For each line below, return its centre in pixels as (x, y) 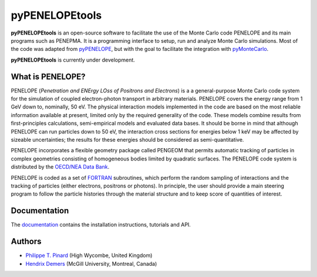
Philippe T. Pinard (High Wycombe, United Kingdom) (89, 255)
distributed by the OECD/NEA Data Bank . (60, 167)
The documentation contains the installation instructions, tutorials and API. (101, 225)
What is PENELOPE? (48, 76)
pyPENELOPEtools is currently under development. (73, 60)
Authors (26, 242)
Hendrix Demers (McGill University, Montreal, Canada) (91, 264)
